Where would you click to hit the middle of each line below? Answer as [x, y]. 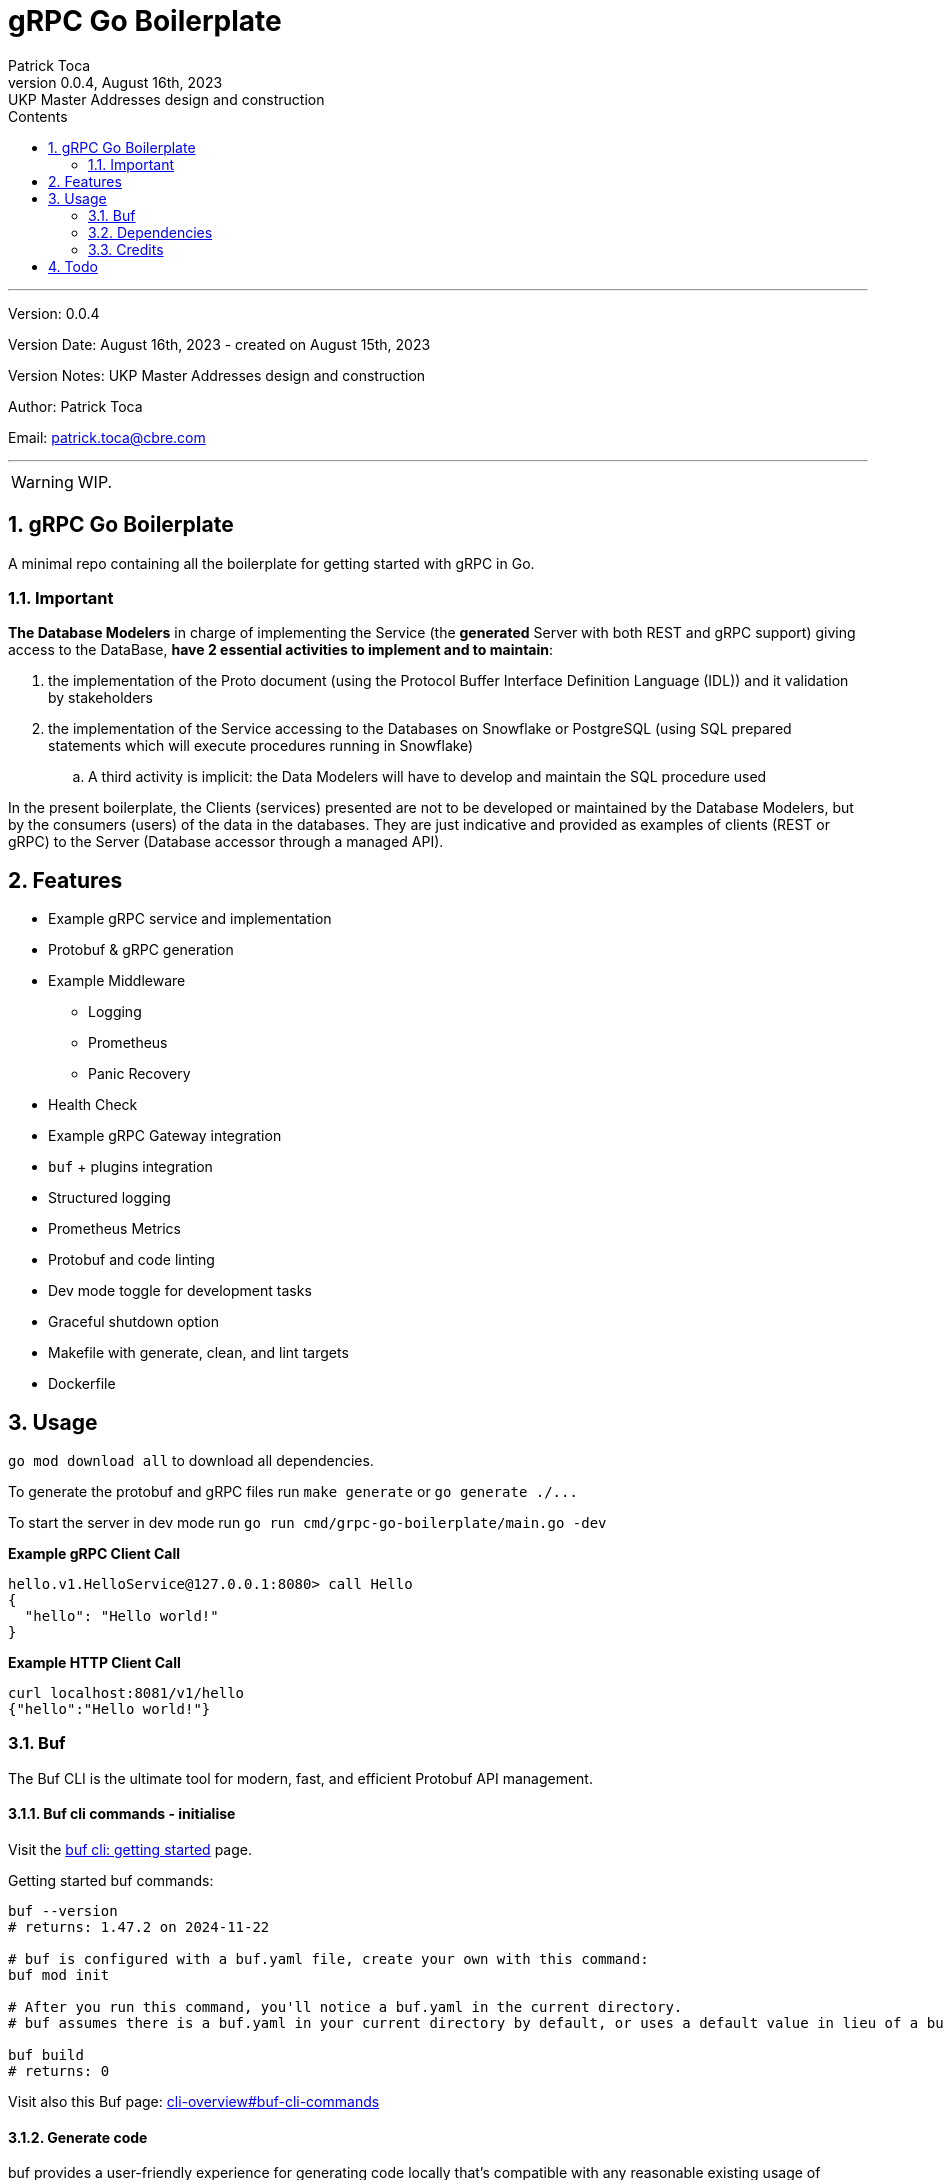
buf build [46, 2055]
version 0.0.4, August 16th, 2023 [115, 82]
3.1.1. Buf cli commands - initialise [122, 1814]
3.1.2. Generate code [78, 2137]
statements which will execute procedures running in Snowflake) [261, 746]
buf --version [63, 1911]
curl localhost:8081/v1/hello [126, 1693]
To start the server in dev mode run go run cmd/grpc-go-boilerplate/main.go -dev [307, 1523]
